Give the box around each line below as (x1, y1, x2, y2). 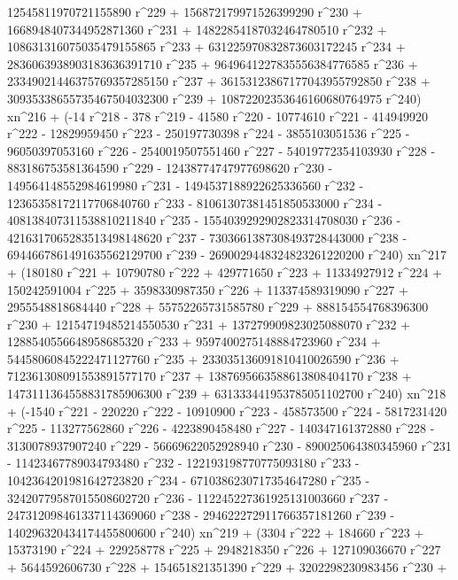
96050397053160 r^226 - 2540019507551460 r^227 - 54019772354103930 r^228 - (7, 141, 436, 159)
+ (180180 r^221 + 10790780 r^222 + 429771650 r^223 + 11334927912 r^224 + (7, 262, 442, 281)
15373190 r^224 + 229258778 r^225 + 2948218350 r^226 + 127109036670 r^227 (7, 540, 441, 559)
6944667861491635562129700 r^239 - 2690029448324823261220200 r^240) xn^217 (7, 245, 446, 264)
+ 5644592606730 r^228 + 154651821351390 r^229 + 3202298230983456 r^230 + (7, 558, 447, 576)
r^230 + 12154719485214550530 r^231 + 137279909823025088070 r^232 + (7, 314, 411, 333)
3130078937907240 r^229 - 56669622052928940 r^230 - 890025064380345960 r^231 (7, 436, 452, 454)
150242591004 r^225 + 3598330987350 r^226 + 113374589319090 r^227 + (7, 280, 408, 298)
